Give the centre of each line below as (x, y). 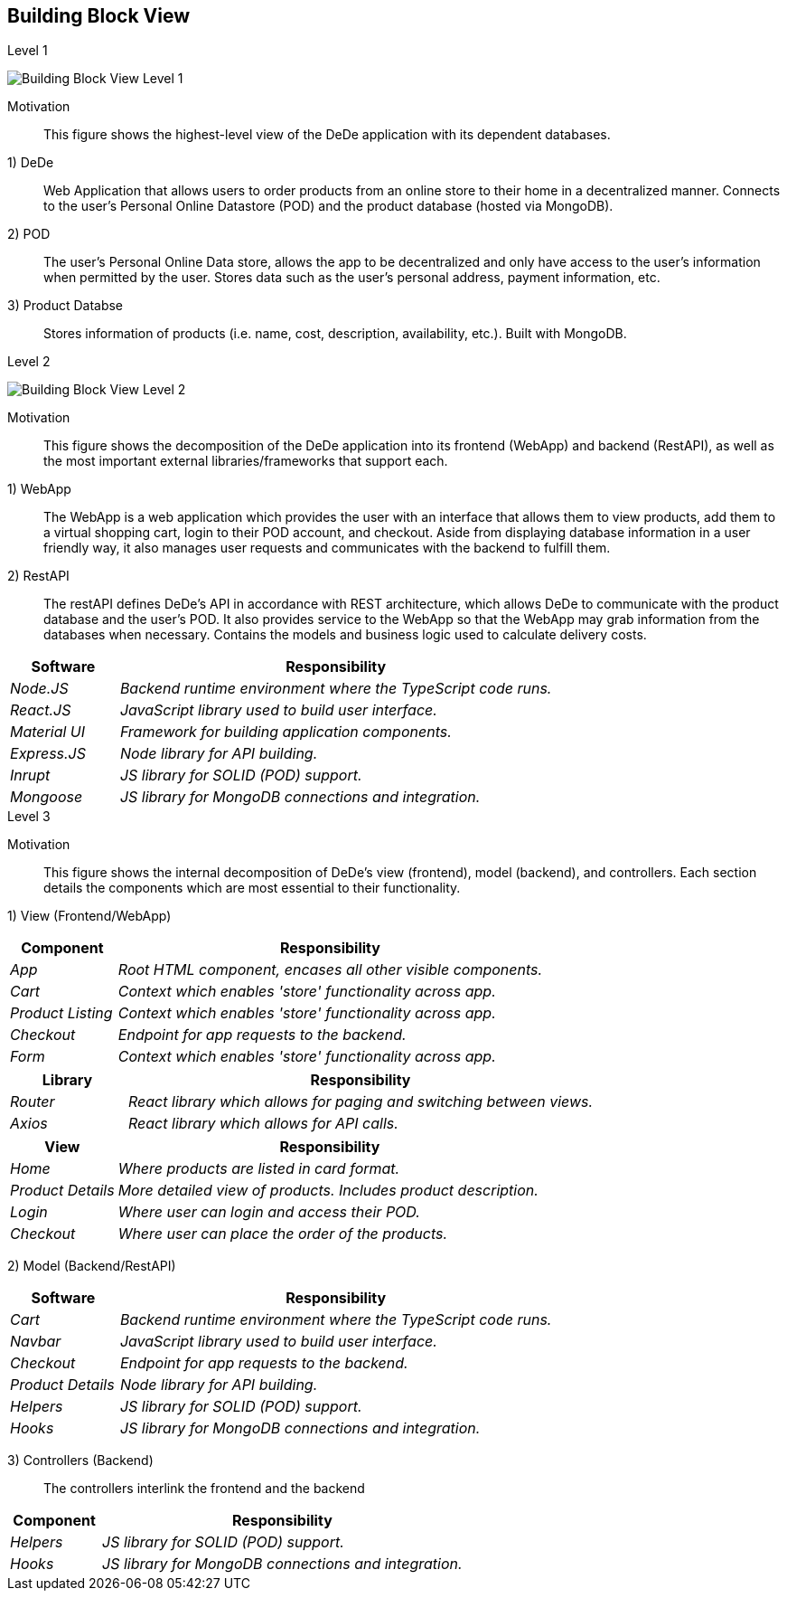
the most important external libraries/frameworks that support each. (246, 461)
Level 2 (29, 362)
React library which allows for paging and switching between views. (361, 1102)
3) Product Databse (66, 306)
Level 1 (28, 51)
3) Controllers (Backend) (80, 1461)
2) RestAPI (38, 576)
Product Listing (61, 1013)
